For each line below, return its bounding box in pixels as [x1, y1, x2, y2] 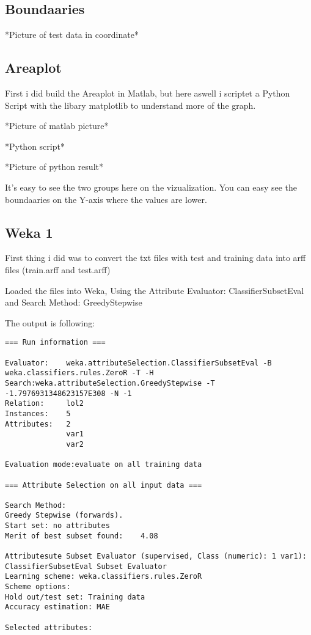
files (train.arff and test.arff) [5, 263, 111, 276]
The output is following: [5, 316, 95, 329]
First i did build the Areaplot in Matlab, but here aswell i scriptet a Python [5, 87, 290, 99]
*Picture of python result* [5, 160, 103, 173]
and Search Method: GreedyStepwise [5, 296, 142, 309]
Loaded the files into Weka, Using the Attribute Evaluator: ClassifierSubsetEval [5, 284, 304, 296]
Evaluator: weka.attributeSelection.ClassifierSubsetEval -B [5, 358, 272, 367]
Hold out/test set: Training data [5, 592, 145, 601]
